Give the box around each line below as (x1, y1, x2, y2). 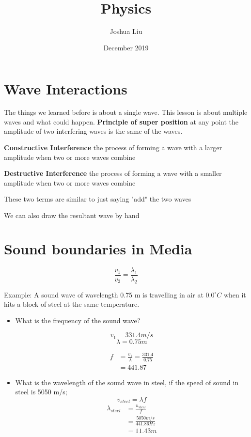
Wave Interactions (4, 79, 127, 99)
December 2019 (103, 42, 149, 52)
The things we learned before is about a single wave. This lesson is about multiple (4, 107, 248, 117)
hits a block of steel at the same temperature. (4, 299, 140, 309)
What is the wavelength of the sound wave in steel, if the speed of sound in (15, 377, 239, 387)
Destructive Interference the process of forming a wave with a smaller (4, 168, 222, 178)
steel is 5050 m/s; (15, 387, 67, 397)
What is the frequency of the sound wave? (15, 315, 141, 325)
